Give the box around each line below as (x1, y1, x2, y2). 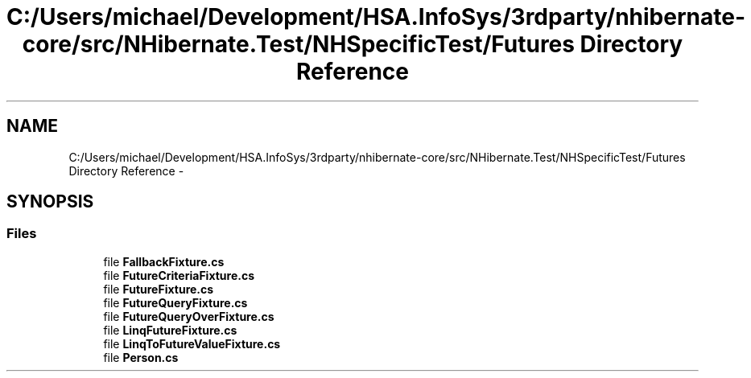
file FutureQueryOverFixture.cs (103, 309, 274, 323)
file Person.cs (103, 350, 179, 364)
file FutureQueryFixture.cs (103, 295, 248, 310)
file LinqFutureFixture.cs (103, 323, 237, 337)
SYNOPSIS (6, 191, 94, 212)
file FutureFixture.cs (103, 281, 214, 296)
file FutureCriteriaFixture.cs (103, 268, 255, 282)
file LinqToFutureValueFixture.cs (103, 336, 281, 351)
